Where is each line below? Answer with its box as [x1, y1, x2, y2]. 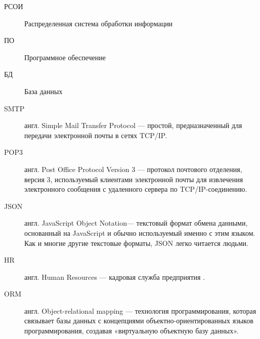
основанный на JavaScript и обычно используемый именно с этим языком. [24, 227, 255, 238]
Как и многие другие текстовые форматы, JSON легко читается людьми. [24, 237, 248, 248]
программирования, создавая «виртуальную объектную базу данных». [24, 325, 239, 336]
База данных [24, 86, 63, 96]
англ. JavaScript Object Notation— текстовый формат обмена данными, [24, 218, 248, 228]
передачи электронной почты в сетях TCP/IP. [24, 130, 167, 140]
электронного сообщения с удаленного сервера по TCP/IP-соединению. [24, 184, 247, 194]
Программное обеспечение [24, 52, 106, 62]
